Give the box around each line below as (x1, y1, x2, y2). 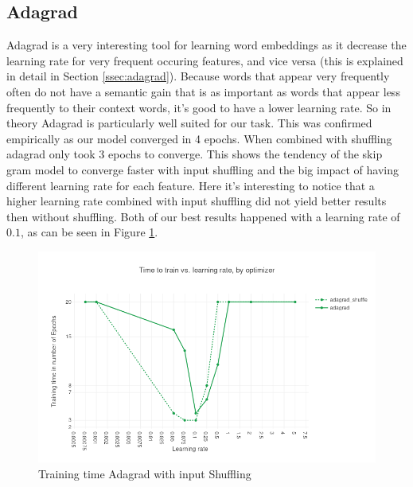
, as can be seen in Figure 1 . (20, 224, 158, 240)
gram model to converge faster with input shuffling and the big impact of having (6, 161, 399, 177)
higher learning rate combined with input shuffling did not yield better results (6, 193, 387, 209)
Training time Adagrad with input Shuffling (38, 465, 251, 481)
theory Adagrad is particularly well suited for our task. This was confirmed (6, 115, 372, 131)
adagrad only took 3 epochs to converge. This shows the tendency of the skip (6, 146, 383, 162)
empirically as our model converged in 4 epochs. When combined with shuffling (6, 130, 392, 146)
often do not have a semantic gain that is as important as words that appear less (6, 83, 400, 99)
